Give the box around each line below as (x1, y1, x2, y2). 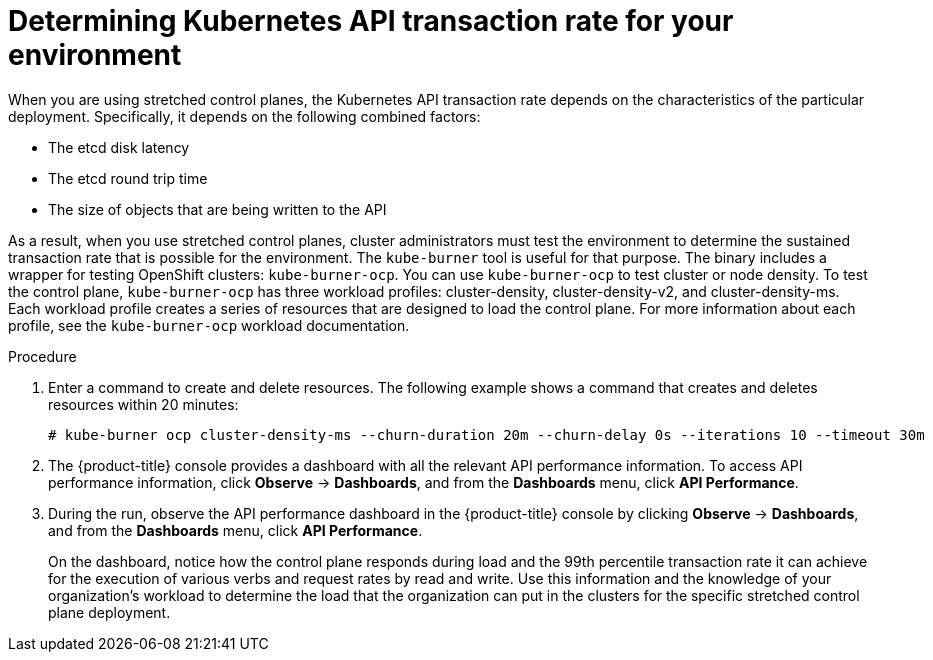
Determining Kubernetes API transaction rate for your (8, 4, 734, 38)
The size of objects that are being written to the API (48, 200, 387, 218)
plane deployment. (48, 603, 171, 621)
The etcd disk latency (48, 138, 190, 156)
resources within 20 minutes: (48, 395, 239, 413)
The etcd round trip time (48, 169, 208, 187)
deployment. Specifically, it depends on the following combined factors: (8, 107, 481, 125)
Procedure (8, 347, 77, 365)
